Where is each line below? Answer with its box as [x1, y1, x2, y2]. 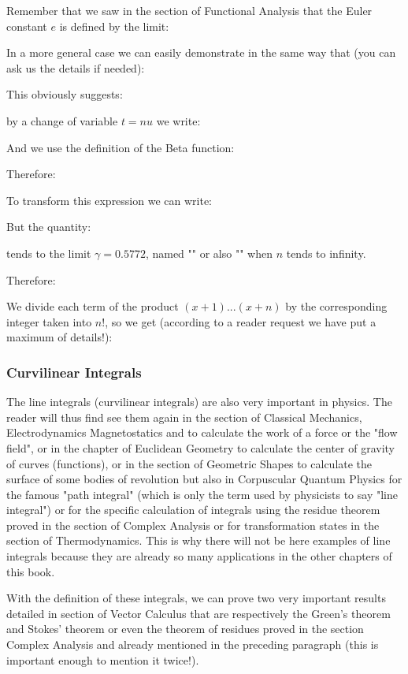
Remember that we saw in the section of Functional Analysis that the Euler [6, 2, 373, 18]
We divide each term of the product [6, 298, 179, 315]
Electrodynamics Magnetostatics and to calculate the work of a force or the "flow [6, 424, 398, 441]
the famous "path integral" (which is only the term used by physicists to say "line [6, 486, 398, 502]
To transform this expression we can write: [6, 192, 213, 208]
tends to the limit [6, 244, 91, 261]
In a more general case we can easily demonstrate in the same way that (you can [6, 44, 396, 61]
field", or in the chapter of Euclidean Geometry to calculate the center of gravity [6, 439, 395, 456]
